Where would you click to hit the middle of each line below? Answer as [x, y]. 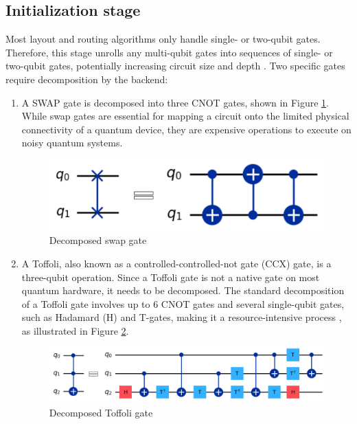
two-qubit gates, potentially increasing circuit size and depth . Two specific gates [175, 66]
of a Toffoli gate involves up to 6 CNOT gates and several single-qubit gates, [183, 303]
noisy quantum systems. [72, 143]
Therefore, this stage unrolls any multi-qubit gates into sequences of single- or [169, 52]
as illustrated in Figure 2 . [75, 330]
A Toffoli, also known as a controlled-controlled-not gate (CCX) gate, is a [176, 263]
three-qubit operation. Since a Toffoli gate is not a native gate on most [171, 277]
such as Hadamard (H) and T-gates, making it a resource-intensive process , [182, 317]
